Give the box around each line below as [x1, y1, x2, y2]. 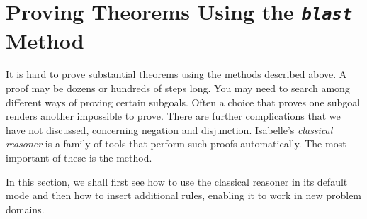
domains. [6, 201, 45, 216]
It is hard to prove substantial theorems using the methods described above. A [6, 67, 347, 82]
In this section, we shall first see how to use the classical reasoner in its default [6, 174, 348, 189]
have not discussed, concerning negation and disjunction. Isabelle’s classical [6, 122, 333, 137]
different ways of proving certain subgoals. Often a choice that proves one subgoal [6, 94, 361, 109]
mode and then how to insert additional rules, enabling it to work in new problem [6, 188, 362, 203]
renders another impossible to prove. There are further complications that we [6, 108, 341, 123]
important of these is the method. [6, 150, 152, 164]
